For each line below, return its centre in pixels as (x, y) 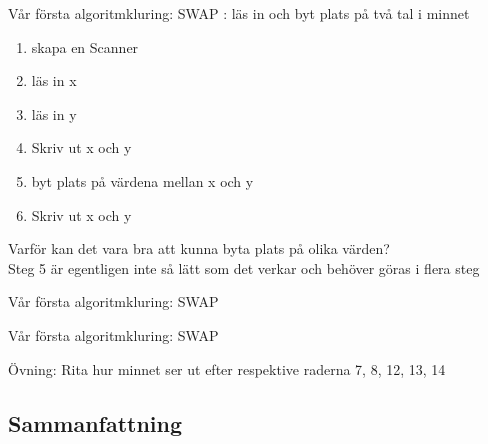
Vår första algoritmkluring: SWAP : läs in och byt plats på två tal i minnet (239, 13)
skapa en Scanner (85, 46)
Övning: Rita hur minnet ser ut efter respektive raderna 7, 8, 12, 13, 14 (227, 368)
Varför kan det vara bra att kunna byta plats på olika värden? (199, 248)
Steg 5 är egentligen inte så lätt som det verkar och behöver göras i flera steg (244, 267)
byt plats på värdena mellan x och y (142, 180)
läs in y (54, 113)
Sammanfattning (95, 422)
